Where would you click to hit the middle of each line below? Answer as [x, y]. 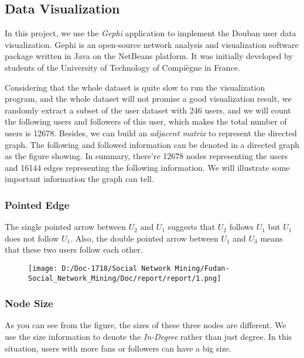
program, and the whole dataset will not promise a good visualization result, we [148, 99]
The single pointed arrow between [66, 227]
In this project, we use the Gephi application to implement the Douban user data [151, 33]
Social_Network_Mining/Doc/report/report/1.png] [125, 278]
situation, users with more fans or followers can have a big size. [118, 348]
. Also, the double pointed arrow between [144, 238]
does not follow [32, 238]
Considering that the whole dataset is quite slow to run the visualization [135, 87]
